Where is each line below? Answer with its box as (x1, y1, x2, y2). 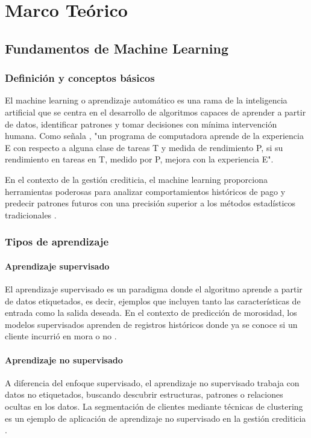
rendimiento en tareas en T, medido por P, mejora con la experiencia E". (5, 153, 274, 165)
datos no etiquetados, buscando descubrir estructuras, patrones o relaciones (5, 388, 283, 401)
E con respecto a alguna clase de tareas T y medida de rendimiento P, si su (5, 141, 283, 153)
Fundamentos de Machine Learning (5, 39, 228, 57)
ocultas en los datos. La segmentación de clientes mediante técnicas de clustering (5, 399, 303, 412)
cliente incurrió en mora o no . (5, 330, 117, 342)
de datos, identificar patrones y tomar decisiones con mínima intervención (5, 117, 277, 130)
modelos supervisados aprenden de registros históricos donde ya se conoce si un (5, 318, 298, 330)
